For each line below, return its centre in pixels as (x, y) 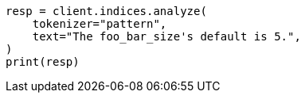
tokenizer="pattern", (100, 24)
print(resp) (43, 62)
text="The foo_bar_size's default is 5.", (166, 36)
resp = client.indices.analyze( (106, 11)
